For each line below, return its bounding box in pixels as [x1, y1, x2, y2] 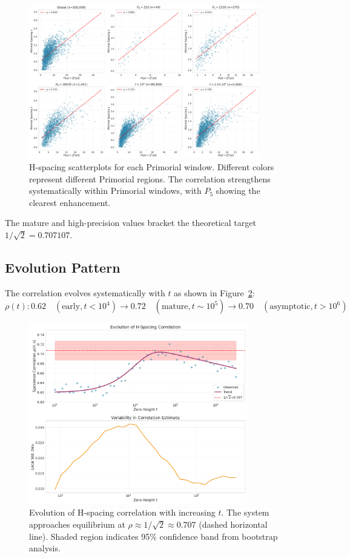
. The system [221, 506, 269, 519]
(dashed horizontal [199, 517, 268, 530]
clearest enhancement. [29, 196, 111, 208]
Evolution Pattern [5, 257, 121, 276]
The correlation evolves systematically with [5, 286, 165, 299]
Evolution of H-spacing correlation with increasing [29, 506, 216, 519]
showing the [216, 184, 260, 197]
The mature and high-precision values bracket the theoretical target [5, 216, 256, 229]
